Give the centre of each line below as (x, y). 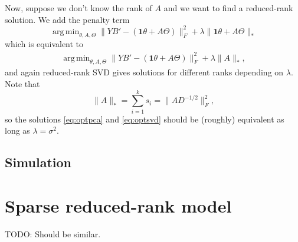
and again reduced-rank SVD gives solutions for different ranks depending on (144, 72)
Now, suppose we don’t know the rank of (78, 8)
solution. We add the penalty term (67, 19)
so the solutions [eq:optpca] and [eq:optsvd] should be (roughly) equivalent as (145, 119)
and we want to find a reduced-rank (228, 8)
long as (17, 130)
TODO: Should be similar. (53, 233)
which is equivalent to (44, 44)
